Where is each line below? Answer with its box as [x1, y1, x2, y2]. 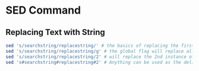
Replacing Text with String [5, 27, 105, 37]
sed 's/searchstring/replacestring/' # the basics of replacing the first [5, 43, 195, 49]
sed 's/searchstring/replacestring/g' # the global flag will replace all [5, 48, 195, 54]
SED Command [5, 4, 81, 17]
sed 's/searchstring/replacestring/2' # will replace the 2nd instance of [5, 54, 195, 60]
